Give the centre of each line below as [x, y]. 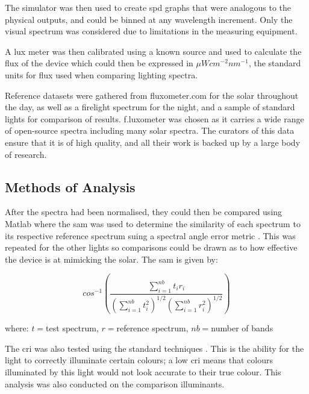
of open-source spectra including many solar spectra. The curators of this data [150, 130]
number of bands [242, 328]
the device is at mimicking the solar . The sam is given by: [111, 259]
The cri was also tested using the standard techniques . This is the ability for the [154, 348]
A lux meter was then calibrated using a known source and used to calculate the [153, 51]
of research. [26, 154]
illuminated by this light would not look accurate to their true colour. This [143, 372]
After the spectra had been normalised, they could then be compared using [144, 212]
